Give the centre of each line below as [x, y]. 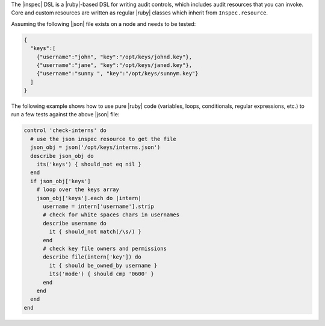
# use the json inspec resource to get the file [104, 139]
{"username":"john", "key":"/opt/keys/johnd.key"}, [114, 57]
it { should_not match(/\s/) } [95, 232]
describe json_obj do [62, 156]
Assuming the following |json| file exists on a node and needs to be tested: [104, 24]
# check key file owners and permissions [105, 248]
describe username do [75, 223]
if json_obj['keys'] [60, 181]
